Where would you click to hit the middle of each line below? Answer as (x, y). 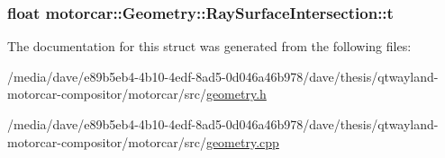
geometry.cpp (242, 141)
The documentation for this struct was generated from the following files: (209, 46)
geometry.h (236, 94)
